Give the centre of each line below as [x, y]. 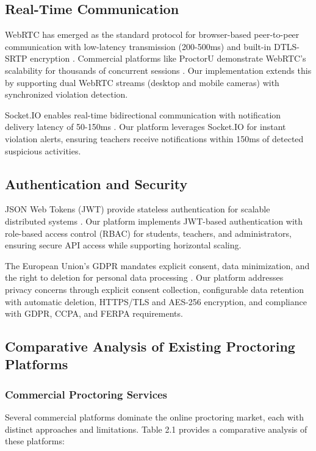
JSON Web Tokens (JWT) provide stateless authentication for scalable [138, 209]
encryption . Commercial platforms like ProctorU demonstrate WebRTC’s [168, 58]
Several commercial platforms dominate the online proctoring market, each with [154, 417]
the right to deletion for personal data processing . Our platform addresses [144, 277]
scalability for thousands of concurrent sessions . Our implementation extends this [158, 70]
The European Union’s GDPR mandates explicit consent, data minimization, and [157, 265]
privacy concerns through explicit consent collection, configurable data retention [154, 289]
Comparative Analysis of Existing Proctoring [150, 346]
